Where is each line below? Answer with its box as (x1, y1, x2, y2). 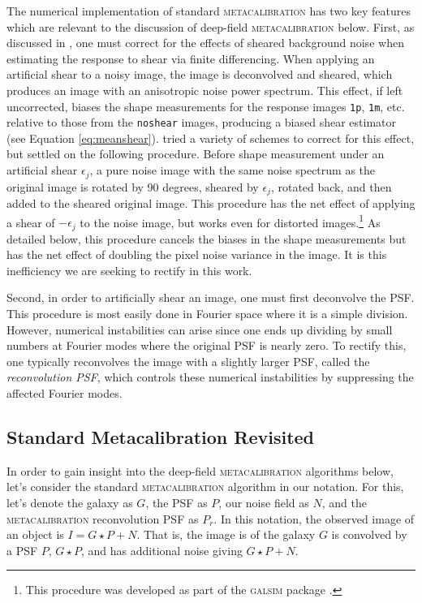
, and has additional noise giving (81, 541, 243, 558)
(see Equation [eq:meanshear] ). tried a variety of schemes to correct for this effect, (6, 129, 415, 146)
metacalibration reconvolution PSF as (6, 510, 199, 527)
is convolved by (331, 526, 407, 543)
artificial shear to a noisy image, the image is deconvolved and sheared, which (6, 66, 393, 83)
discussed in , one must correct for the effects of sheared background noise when (6, 34, 404, 51)
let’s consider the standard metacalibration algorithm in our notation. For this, (6, 478, 404, 495)
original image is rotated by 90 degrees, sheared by (6, 178, 259, 195)
